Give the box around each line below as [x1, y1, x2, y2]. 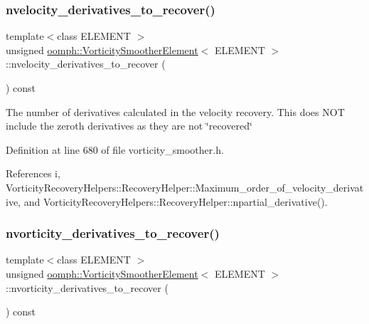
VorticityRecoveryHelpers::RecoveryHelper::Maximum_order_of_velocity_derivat [6, 179, 364, 194]
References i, [6, 166, 60, 181]
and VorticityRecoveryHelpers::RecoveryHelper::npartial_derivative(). [23, 194, 328, 209]
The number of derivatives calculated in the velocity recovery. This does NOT [6, 104, 345, 119]
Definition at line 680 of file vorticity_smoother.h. [6, 142, 224, 157]
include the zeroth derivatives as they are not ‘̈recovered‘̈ [6, 118, 252, 133]
